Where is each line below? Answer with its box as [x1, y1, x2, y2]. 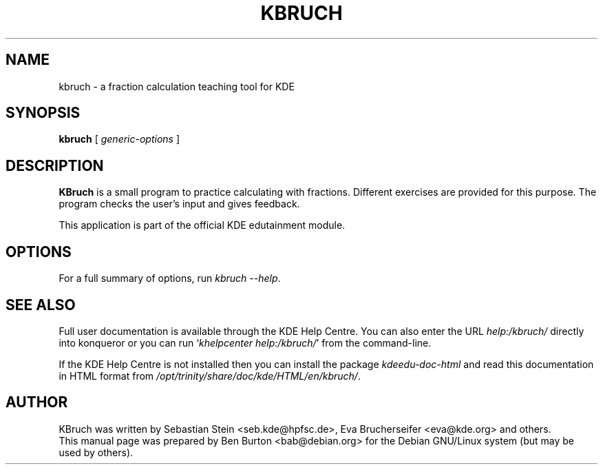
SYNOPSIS [6, 104, 81, 122]
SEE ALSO [6, 296, 76, 314]
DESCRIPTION [6, 156, 104, 174]
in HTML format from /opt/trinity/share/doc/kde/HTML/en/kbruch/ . [59, 369, 361, 382]
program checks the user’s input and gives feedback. [59, 198, 300, 210]
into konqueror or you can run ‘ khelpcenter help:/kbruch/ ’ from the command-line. [59, 336, 432, 349]
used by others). [59, 446, 134, 458]
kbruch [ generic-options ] [59, 133, 180, 145]
